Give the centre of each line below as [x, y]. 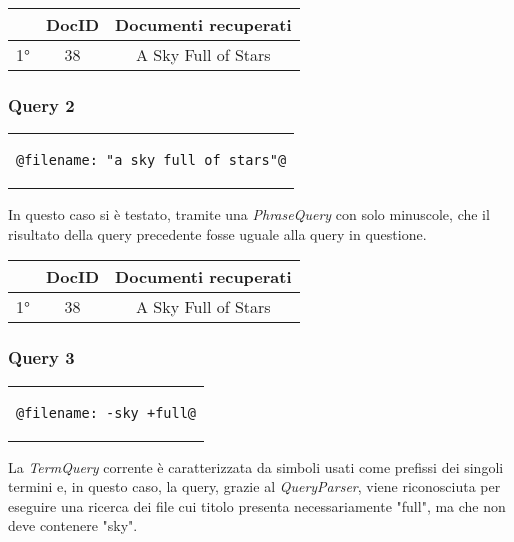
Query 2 [41, 104]
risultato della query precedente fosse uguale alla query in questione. [217, 233]
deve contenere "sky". [73, 525]
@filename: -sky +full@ [106, 412]
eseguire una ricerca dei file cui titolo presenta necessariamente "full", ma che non [257, 505]
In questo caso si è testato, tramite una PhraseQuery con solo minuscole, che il [249, 214]
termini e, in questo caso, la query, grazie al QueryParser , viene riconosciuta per [254, 486]
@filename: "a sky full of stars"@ [151, 160]
